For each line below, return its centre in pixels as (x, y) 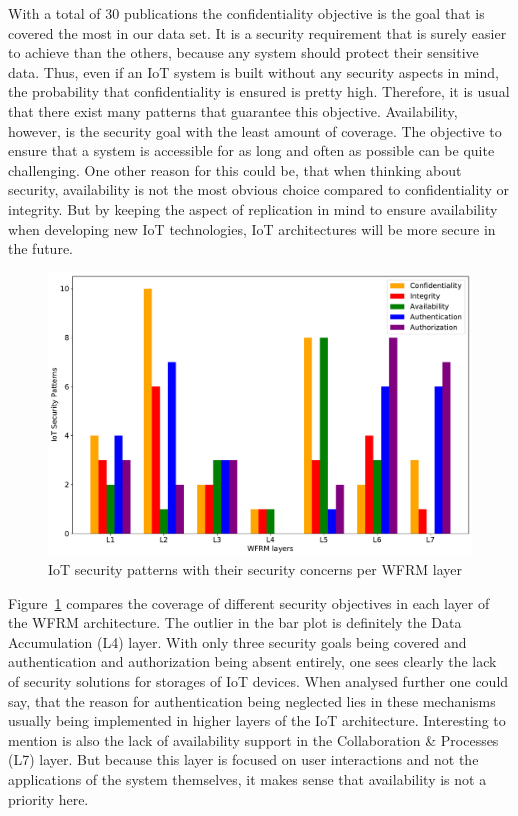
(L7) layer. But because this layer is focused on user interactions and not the (243, 759)
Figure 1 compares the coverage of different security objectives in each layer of (249, 602)
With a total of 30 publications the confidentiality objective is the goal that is (246, 13)
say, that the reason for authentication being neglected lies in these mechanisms (252, 700)
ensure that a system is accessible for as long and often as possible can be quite (251, 150)
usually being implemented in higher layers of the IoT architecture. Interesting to (257, 720)
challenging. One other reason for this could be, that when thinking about (235, 169)
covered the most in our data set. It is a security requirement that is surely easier (257, 32)
